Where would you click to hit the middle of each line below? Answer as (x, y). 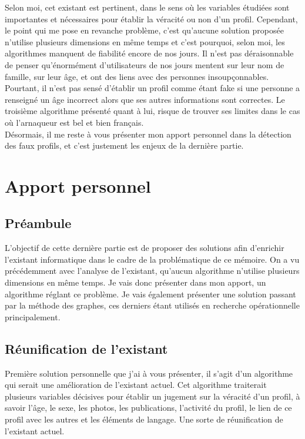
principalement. (33, 316)
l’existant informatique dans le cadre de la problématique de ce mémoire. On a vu (152, 259)
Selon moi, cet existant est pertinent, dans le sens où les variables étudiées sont (147, 7)
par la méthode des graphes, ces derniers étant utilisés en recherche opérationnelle (152, 305)
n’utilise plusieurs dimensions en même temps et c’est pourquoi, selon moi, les (145, 41)
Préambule (38, 223)
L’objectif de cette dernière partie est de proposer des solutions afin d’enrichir (145, 248)
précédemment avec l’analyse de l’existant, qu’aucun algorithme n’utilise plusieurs (152, 271)
